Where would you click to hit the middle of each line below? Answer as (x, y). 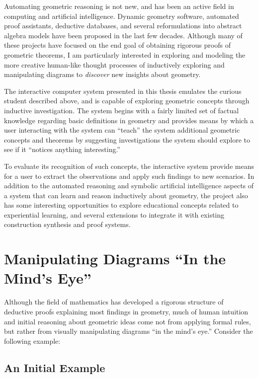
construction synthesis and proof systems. (67, 224)
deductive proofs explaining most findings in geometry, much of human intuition (126, 311)
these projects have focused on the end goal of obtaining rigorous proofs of (117, 45)
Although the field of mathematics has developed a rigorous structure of (114, 302)
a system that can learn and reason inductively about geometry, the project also (126, 195)
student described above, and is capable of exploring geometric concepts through (127, 101)
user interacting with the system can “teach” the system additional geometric (122, 130)
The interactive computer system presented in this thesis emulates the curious (123, 91)
